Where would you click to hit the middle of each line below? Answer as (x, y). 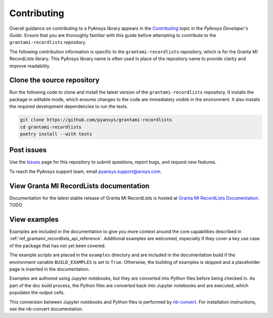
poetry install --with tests (56, 134)
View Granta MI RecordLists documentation (79, 186)
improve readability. (30, 66)
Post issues (28, 150)
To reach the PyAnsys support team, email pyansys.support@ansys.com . (85, 171)
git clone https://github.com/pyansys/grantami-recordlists (96, 120)
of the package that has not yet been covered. (58, 246)
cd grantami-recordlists (51, 127)
